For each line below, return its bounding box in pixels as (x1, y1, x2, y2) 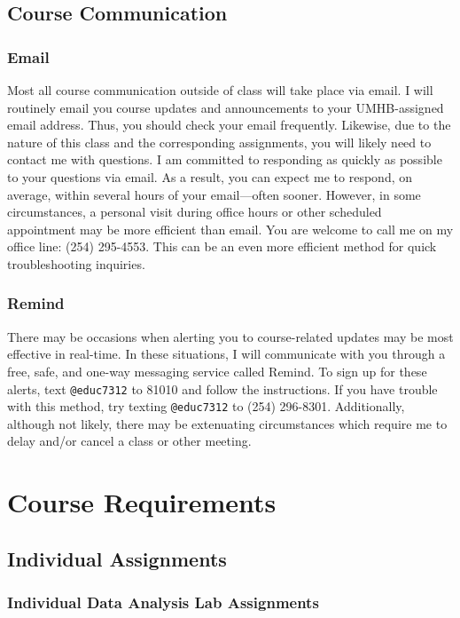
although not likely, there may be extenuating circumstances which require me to (7, 414, 448, 432)
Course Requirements (7, 484, 277, 520)
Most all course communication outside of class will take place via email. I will (7, 81, 433, 99)
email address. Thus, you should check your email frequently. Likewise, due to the (7, 115, 451, 134)
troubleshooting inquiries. (7, 254, 145, 273)
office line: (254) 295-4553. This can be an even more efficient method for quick (7, 237, 437, 256)
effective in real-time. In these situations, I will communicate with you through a (7, 345, 446, 363)
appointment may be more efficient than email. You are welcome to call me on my (7, 219, 454, 238)
